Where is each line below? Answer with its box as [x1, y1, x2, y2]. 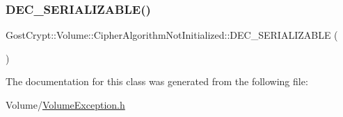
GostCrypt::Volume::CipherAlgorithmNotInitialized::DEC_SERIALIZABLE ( [6, 28, 338, 42]
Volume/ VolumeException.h [6, 98, 125, 111]
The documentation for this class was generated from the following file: [6, 74, 308, 89]
